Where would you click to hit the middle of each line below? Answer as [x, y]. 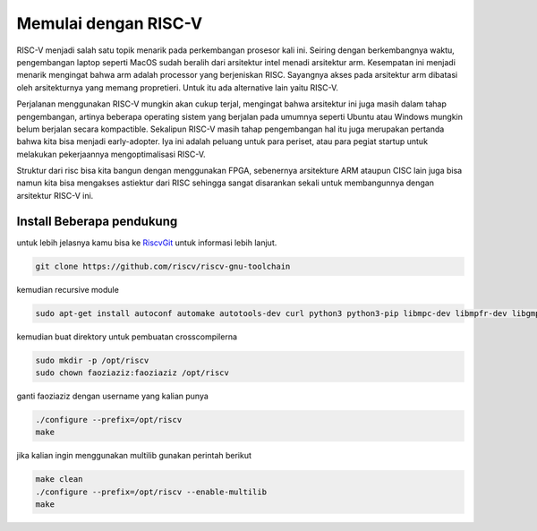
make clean [59, 480]
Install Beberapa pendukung [97, 221]
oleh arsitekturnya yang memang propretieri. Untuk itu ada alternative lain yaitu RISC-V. [178, 87]
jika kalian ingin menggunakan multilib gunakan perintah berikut [134, 456]
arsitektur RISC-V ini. [55, 195]
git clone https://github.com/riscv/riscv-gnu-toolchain [163, 266]
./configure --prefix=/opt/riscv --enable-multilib [151, 492]
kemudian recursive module [68, 289]
